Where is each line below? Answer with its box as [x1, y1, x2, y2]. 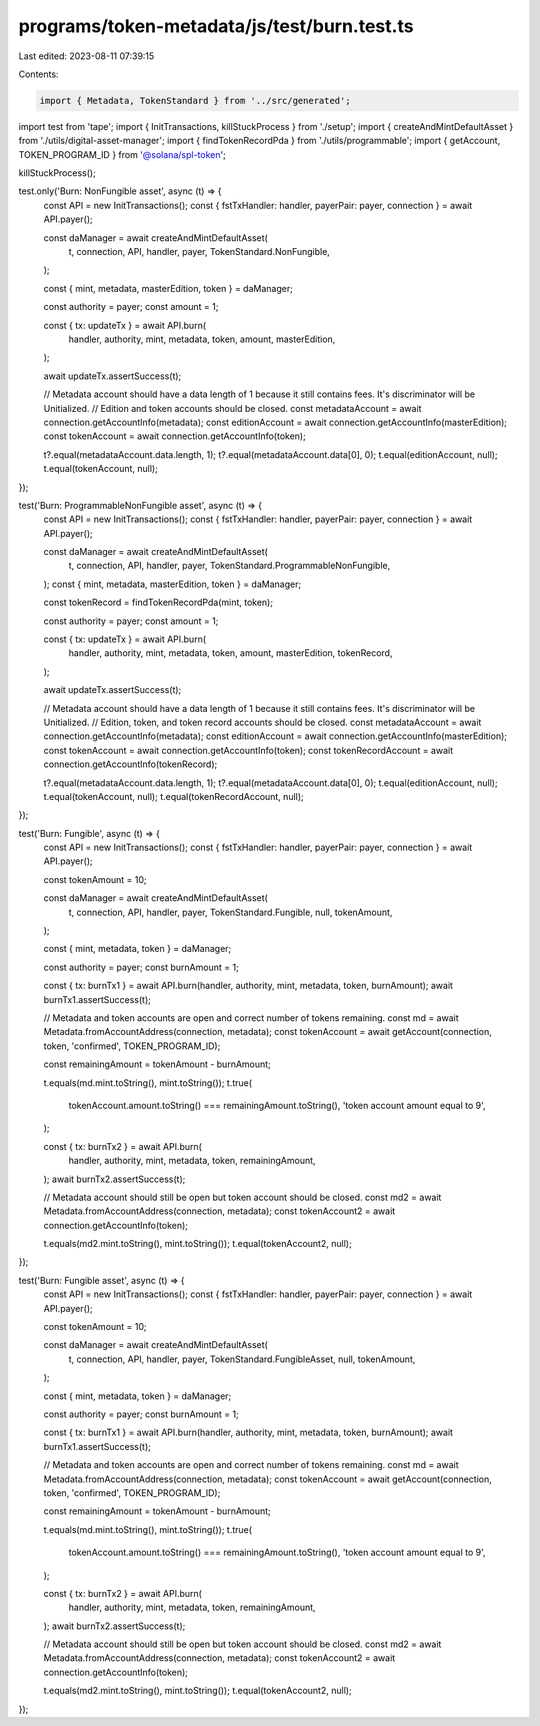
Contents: [18, 68, 59, 80]
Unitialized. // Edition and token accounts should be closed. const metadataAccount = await [43, 402, 422, 414]
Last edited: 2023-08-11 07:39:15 [18, 50, 155, 62]
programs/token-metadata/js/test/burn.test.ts [18, 15, 414, 37]
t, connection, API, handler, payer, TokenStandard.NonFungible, [68, 246, 330, 258]
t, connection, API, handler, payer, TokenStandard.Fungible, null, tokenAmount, [68, 906, 393, 918]
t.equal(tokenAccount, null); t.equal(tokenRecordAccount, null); [43, 790, 304, 802]
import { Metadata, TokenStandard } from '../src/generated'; [39, 95, 351, 106]
